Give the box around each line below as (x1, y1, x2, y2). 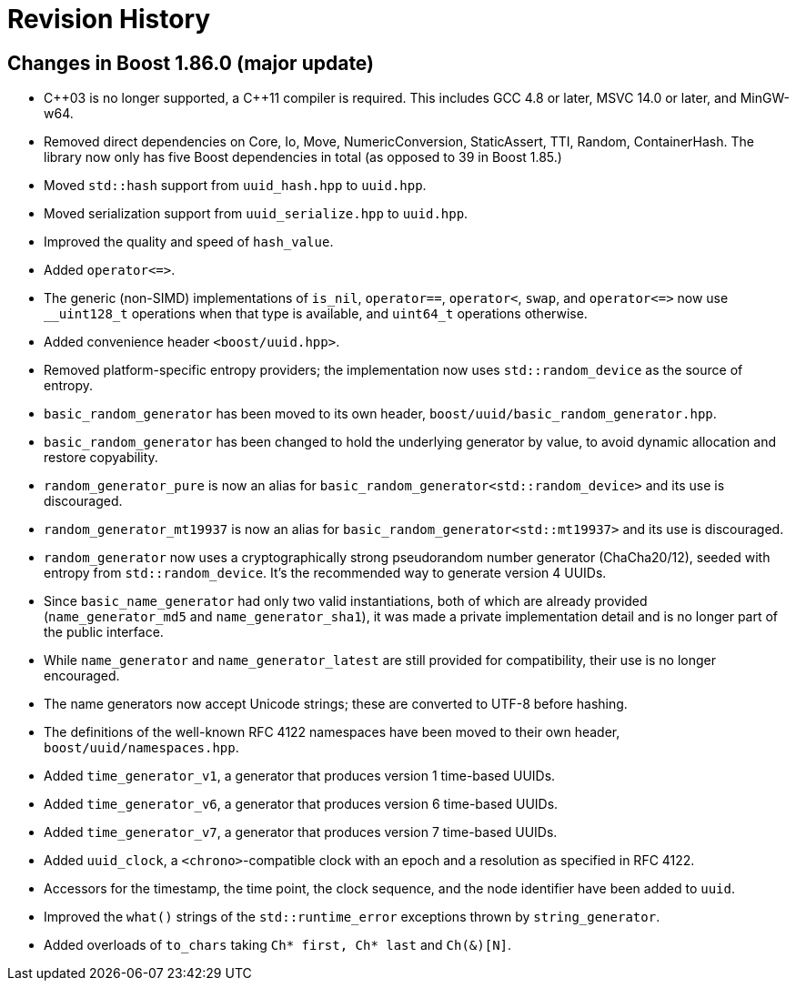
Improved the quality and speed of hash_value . (44, 234, 334, 250)
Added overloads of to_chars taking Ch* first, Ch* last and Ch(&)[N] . (44, 937, 512, 953)
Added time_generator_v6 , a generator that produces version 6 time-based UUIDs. (44, 796, 559, 812)
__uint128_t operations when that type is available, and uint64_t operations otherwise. (44, 306, 588, 322)
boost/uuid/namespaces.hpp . (44, 740, 239, 756)
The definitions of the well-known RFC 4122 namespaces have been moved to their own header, (44, 724, 620, 741)
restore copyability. (44, 449, 158, 466)
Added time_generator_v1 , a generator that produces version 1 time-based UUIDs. (44, 768, 556, 784)
